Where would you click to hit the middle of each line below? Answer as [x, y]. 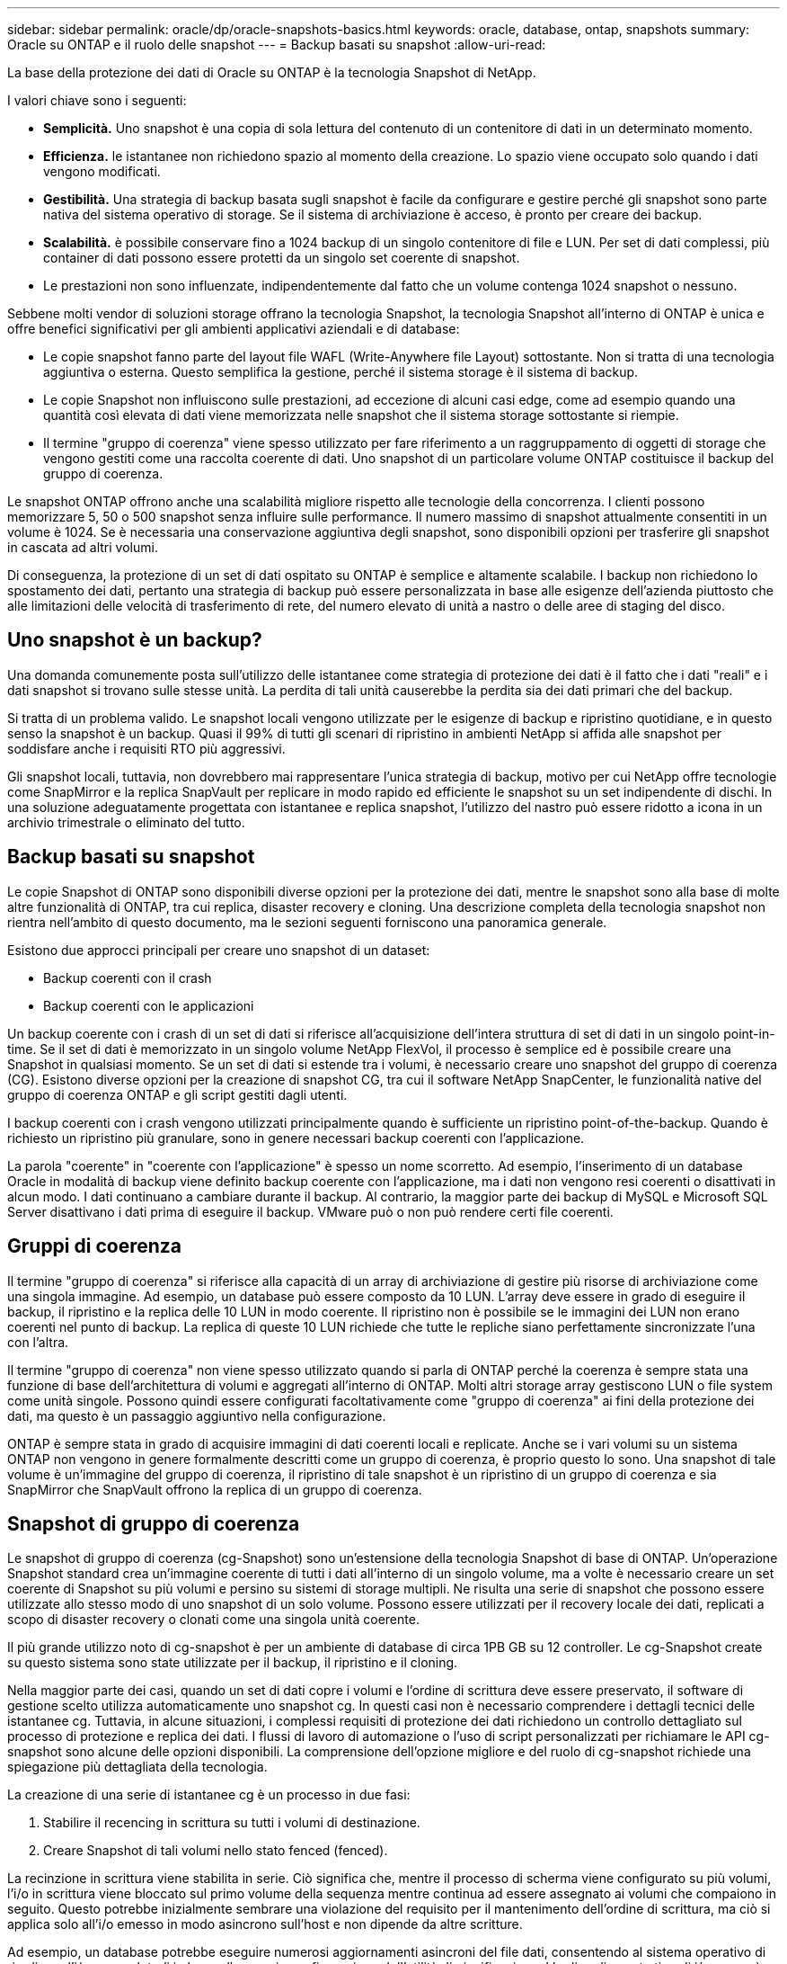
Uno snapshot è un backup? [135, 640]
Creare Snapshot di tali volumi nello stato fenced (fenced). [216, 1851]
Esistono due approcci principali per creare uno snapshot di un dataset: [219, 950]
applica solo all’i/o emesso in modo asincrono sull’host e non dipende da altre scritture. [265, 1924]
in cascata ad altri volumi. [83, 547]
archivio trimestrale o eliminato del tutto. [126, 822]
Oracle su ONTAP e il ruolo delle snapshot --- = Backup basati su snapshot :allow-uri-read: [277, 45]
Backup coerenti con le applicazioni [149, 1005]
